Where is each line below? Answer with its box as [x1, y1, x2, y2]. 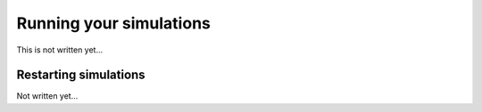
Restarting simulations [16, 68, 146, 83]
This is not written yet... [16, 44, 104, 55]
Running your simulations [16, 13, 212, 33]
